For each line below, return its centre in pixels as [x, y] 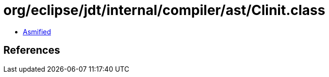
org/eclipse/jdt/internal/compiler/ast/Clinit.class [164, 10]
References [32, 50]
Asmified [37, 31]
